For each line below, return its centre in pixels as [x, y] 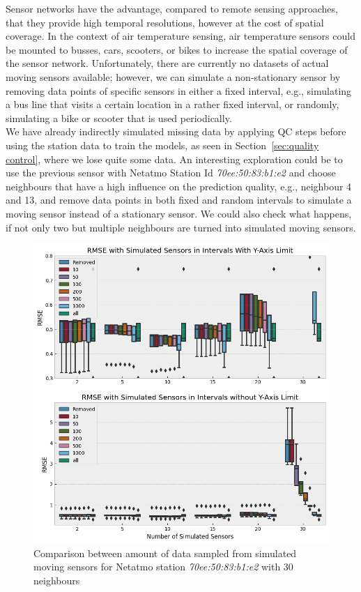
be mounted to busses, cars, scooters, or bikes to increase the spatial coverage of [177, 49]
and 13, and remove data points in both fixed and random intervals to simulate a [179, 200]
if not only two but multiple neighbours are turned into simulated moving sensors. [181, 227]
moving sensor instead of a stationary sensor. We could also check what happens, [179, 213]
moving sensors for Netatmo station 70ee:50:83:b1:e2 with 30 [163, 567]
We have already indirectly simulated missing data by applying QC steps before [176, 131]
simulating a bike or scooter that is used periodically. [119, 117]
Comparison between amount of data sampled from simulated [165, 553]
